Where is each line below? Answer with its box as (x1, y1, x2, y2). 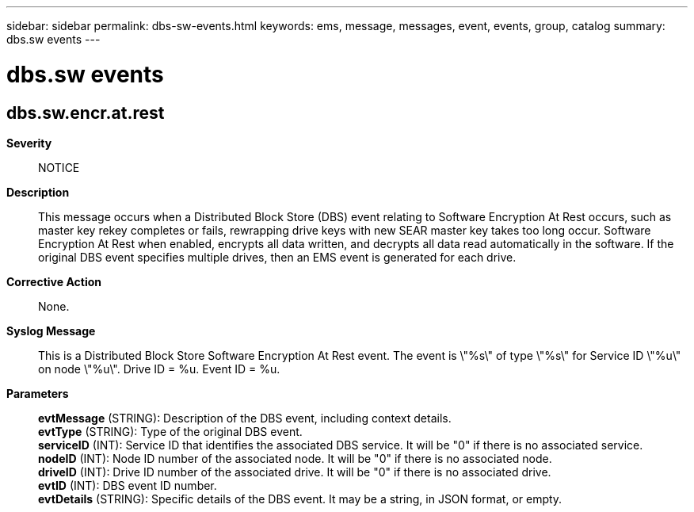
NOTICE (38, 160, 80, 174)
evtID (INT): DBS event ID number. (38, 478, 217, 492)
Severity (6, 136, 52, 150)
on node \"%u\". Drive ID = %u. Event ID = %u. (38, 361, 280, 376)
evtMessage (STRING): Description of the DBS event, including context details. (38, 411, 452, 425)
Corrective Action (6, 274, 101, 288)
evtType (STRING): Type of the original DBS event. (38, 424, 303, 438)
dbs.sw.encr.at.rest (6, 102, 165, 123)
